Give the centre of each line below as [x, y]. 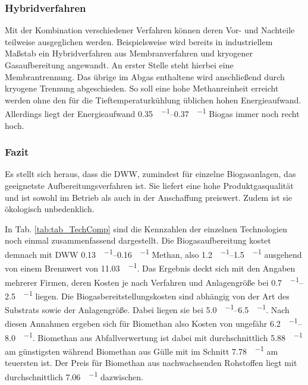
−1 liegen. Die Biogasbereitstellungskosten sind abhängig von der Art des [156, 295]
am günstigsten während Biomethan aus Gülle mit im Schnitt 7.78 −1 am [142, 350]
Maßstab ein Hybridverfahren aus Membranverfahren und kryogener [129, 53]
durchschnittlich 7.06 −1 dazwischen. [74, 375]
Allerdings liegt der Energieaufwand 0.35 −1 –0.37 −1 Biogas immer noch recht [152, 113]
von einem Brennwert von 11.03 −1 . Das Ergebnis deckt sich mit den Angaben [150, 267]
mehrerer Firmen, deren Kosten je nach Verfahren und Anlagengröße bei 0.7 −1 [152, 281]
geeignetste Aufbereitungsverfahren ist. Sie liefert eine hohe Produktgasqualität [149, 186]
